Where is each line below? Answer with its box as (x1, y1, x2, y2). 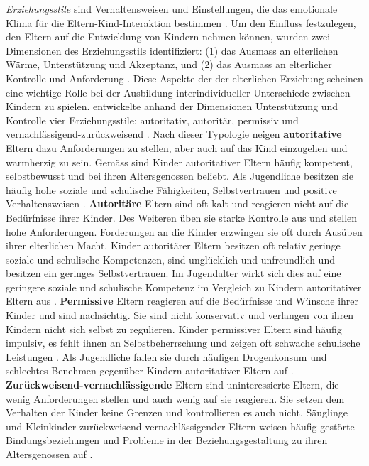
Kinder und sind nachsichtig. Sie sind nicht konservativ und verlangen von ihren (6, 308, 354, 323)
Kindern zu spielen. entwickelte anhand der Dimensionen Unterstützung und (6, 99, 338, 114)
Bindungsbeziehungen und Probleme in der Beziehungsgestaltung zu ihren (6, 433, 328, 448)
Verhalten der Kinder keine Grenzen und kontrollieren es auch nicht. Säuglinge (6, 405, 348, 420)
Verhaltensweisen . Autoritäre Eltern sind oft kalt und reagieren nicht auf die (6, 196, 349, 211)
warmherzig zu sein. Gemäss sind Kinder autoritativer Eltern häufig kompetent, (6, 154, 353, 169)
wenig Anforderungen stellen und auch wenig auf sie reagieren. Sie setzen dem (6, 391, 345, 406)
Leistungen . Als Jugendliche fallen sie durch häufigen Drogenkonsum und (6, 349, 327, 364)
